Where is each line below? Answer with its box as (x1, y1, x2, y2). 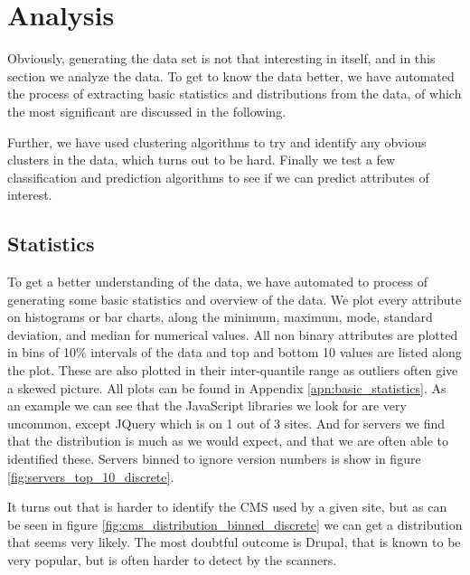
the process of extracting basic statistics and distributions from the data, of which (7, 84, 462, 103)
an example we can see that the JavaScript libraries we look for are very (7, 396, 407, 415)
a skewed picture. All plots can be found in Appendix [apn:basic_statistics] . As (7, 378, 446, 397)
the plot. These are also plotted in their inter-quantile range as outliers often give (7, 361, 458, 380)
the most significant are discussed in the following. (7, 101, 287, 120)
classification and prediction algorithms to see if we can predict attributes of (7, 167, 429, 186)
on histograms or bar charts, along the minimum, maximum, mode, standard (7, 307, 433, 326)
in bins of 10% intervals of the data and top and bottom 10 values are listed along (7, 343, 462, 362)
